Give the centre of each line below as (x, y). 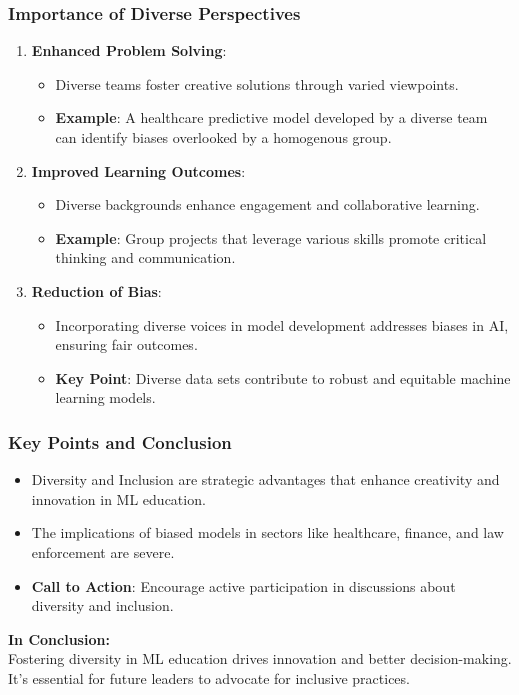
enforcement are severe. (103, 551)
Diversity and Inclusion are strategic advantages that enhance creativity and (265, 479)
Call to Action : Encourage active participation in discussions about (243, 585)
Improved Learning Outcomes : (138, 170)
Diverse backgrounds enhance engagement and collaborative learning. (267, 204)
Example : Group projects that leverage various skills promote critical (271, 237)
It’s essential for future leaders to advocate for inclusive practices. (209, 677)
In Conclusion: (59, 638)
